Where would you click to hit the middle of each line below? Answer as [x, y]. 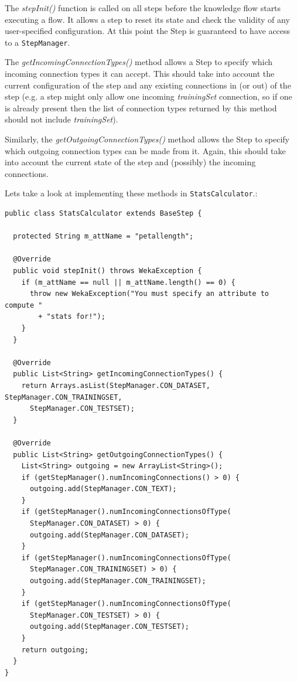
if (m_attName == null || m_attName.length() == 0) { [128, 282]
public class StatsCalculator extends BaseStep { [103, 214]
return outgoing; [55, 650]
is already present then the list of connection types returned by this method [141, 108]
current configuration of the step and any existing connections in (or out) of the [148, 85]
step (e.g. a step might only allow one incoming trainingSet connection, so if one [148, 96]
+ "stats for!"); [72, 317]
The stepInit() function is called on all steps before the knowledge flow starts [143, 8]
